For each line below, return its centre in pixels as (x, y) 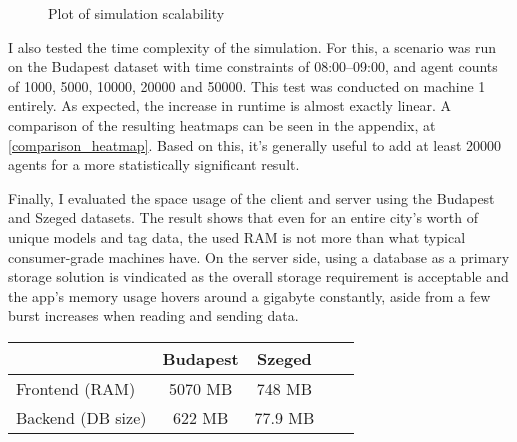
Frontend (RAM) (76, 388)
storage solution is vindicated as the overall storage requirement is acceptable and (258, 276)
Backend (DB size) (81, 417)
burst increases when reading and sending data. (153, 315)
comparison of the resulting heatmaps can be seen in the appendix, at (222, 124)
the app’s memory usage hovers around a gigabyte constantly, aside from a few (249, 295)
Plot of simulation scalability (136, 13)
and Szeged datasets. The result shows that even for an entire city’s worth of (243, 217)
